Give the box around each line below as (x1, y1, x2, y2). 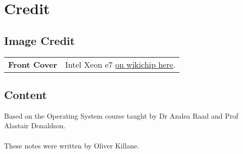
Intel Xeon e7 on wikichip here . (65, 58, 176, 70)
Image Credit (4, 32, 75, 48)
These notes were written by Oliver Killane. (4, 140, 139, 150)
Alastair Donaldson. (4, 120, 66, 131)
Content (4, 86, 47, 102)
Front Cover (8, 58, 58, 70)
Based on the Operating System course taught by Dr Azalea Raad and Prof (4, 110, 238, 121)
